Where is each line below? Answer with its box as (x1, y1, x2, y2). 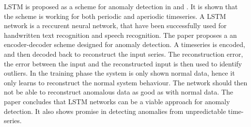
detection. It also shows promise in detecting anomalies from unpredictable (4, 106, 226, 116)
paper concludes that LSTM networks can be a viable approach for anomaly (4, 96, 230, 106)
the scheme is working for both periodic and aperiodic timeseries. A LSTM (4, 11, 226, 21)
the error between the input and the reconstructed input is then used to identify (4, 58, 242, 68)
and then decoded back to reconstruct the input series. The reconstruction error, (4, 48, 243, 59)
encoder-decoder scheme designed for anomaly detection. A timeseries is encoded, (4, 39, 245, 49)
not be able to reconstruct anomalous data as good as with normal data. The (4, 87, 233, 97)
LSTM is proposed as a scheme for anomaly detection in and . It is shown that (4, 1, 238, 11)
